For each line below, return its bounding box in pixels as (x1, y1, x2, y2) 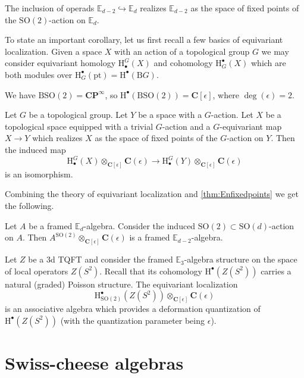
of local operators (5, 264, 68, 277)
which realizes (32, 132, 83, 144)
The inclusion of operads (5, 2, 95, 14)
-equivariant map (220, 120, 282, 132)
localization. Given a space (5, 45, 102, 57)
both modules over (5, 68, 73, 80)
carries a (261, 264, 292, 277)
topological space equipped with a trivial (5, 120, 153, 132)
